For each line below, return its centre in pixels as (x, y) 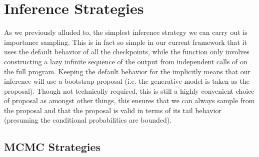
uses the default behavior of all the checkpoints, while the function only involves (127, 52)
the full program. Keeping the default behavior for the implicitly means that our (127, 71)
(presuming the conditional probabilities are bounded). (88, 120)
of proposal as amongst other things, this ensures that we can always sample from (129, 100)
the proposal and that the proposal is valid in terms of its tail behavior (113, 110)
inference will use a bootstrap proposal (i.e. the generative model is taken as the (127, 81)
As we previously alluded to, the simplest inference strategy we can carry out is (126, 32)
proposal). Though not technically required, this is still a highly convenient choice (129, 90)
